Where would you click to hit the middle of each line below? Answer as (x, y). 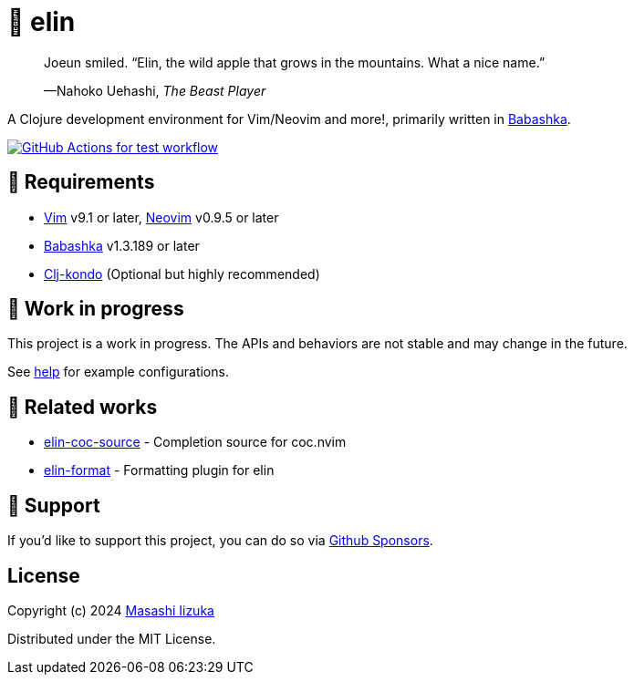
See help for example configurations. (118, 372)
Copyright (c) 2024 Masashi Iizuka (111, 610)
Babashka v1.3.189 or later (122, 245)
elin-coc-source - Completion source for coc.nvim (195, 442)
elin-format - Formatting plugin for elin (159, 470)
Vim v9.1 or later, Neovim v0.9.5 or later (161, 217)
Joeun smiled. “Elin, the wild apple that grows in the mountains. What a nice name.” (295, 62)
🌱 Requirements (81, 182)
